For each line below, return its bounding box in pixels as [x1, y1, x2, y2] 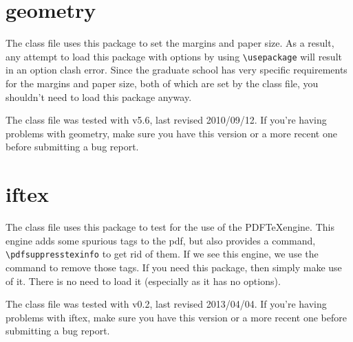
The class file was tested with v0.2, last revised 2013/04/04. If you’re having [6, 297, 327, 311]
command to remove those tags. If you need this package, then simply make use [6, 260, 342, 274]
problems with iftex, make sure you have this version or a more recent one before [6, 310, 347, 324]
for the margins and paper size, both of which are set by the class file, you [6, 76, 319, 90]
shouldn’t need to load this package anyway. [6, 89, 192, 104]
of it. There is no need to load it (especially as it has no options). [6, 273, 281, 288]
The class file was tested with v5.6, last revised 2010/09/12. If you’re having [6, 113, 327, 127]
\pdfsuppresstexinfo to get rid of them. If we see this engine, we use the [6, 247, 319, 261]
